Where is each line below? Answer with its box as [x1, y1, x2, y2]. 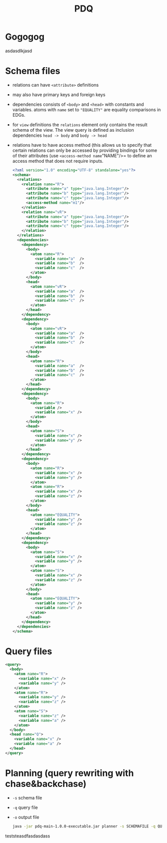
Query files [5, 646, 52, 657]
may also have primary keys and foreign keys [12, 91, 106, 98]
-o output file [12, 814, 39, 820]
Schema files [5, 66, 61, 77]
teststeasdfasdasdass [5, 832, 50, 839]
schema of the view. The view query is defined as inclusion [12, 127, 134, 133]
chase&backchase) [5, 778, 87, 789]
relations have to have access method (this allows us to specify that [12, 142, 152, 148]
